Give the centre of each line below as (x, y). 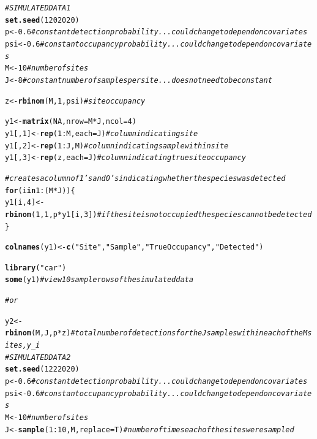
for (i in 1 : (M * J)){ (40, 190)
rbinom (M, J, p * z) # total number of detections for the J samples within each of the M (156, 333)
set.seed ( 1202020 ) (42, 20)
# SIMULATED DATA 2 (38, 357)
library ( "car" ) (36, 268)
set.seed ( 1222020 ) (42, 369)
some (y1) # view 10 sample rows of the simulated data (99, 280)
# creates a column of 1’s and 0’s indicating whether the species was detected (145, 178)
